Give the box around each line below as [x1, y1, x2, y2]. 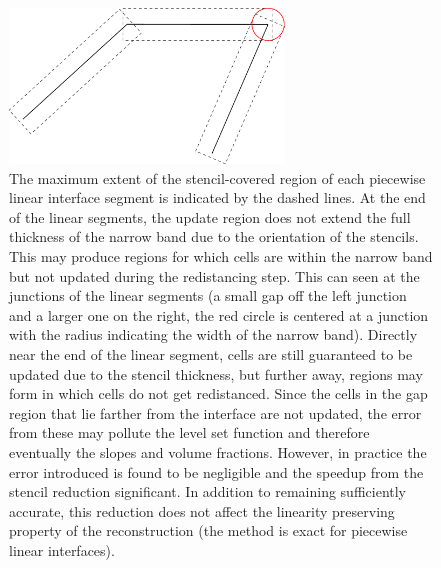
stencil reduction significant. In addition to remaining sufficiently [9, 481, 407, 502]
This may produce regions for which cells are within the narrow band [9, 246, 433, 267]
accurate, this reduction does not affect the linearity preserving [9, 500, 395, 521]
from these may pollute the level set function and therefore [9, 422, 370, 443]
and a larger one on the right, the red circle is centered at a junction [9, 304, 429, 325]
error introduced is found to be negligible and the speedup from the [9, 461, 424, 482]
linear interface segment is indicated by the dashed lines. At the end [9, 187, 426, 208]
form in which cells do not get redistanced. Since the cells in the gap [9, 383, 428, 404]
